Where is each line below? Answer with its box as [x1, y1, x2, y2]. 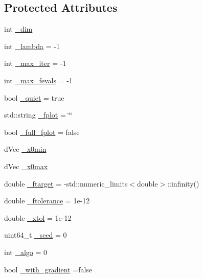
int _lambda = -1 [4, 40, 60, 51]
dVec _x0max [4, 160, 48, 171]
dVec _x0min [4, 144, 47, 154]
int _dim [4, 24, 33, 34]
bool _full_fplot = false [4, 126, 80, 137]
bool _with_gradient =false [4, 264, 93, 274]
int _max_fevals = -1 [4, 75, 73, 85]
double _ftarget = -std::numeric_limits [4, 178, 128, 189]
